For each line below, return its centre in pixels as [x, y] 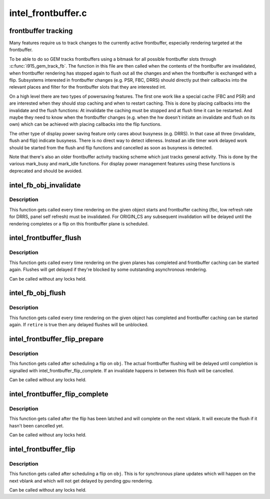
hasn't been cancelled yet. [36, 425]
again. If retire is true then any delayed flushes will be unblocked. [79, 325]
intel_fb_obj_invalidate [45, 185]
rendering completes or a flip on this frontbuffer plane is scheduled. [79, 223]
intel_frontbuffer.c [48, 13]
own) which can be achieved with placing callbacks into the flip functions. [85, 124]
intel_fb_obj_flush [37, 293]
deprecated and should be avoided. [46, 171]
